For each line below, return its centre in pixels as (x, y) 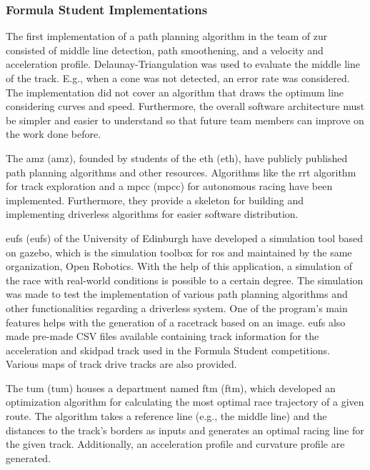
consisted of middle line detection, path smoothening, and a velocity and (165, 50)
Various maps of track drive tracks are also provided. (121, 364)
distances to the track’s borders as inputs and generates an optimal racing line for (185, 430)
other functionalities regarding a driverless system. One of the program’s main (177, 307)
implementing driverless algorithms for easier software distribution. (152, 214)
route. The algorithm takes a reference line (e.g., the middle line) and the (166, 416)
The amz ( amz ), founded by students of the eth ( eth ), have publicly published (177, 157)
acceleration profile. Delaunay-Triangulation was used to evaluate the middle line (183, 64)
